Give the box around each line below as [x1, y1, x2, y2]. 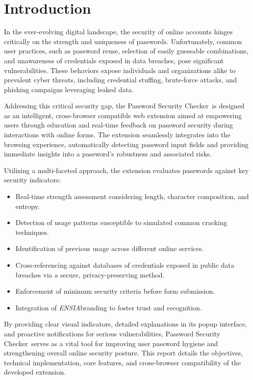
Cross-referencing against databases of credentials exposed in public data [15, 260, 234, 270]
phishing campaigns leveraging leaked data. [4, 84, 134, 94]
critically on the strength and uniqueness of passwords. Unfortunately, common [4, 36, 242, 46]
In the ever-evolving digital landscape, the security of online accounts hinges [4, 26, 233, 37]
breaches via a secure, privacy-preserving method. [15, 269, 165, 279]
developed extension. [4, 367, 66, 377]
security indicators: [4, 175, 61, 185]
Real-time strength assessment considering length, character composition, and [15, 191, 249, 202]
